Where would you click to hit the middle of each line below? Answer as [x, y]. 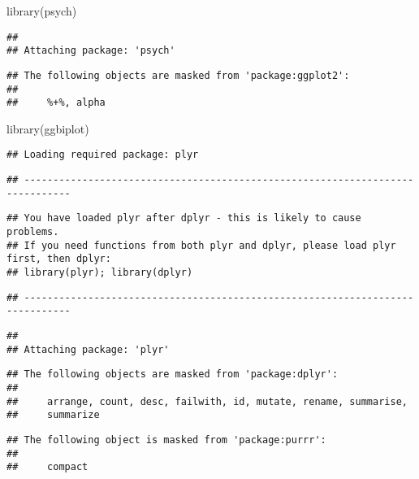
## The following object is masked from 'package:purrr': [166, 440]
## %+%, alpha [56, 103]
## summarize [53, 415]
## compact [48, 467]
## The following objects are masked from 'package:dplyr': [173, 374]
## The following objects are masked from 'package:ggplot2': [178, 75]
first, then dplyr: [59, 259]
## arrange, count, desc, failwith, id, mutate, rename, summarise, [207, 401]
